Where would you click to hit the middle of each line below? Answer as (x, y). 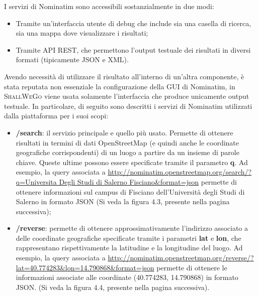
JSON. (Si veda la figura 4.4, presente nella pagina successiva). (113, 287)
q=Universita (36, 181)
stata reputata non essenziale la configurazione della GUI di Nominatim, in (120, 86)
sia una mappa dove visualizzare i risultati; (82, 33)
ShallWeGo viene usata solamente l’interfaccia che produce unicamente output (127, 96)
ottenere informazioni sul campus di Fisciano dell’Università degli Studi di (130, 191)
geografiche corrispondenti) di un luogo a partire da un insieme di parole (127, 152)
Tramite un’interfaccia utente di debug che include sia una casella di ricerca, (134, 23)
